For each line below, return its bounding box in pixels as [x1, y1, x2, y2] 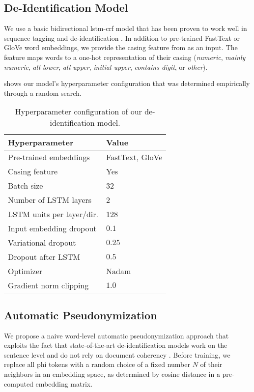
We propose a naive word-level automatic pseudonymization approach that [4, 330, 229, 340]
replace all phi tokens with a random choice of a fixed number [4, 359, 190, 369]
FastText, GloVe [106, 151, 163, 163]
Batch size [8, 180, 43, 192]
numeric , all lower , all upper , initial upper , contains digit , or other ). [4, 61, 208, 72]
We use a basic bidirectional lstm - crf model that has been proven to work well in [4, 23, 247, 33]
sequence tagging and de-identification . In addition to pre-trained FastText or [4, 32, 240, 43]
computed [4, 378, 33, 389]
